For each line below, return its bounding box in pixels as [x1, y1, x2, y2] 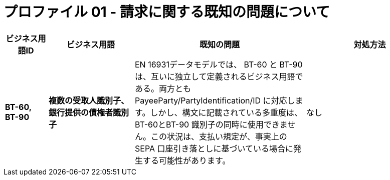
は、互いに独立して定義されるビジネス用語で [135, 71, 303, 81]
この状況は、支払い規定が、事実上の [151, 131, 287, 141]
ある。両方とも [135, 83, 191, 93]
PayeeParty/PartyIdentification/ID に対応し [135, 95, 295, 105]
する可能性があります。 [143, 155, 231, 165]
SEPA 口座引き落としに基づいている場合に [135, 143, 293, 153]
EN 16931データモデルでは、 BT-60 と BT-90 [135, 59, 303, 69]
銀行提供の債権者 [49, 107, 113, 117]
